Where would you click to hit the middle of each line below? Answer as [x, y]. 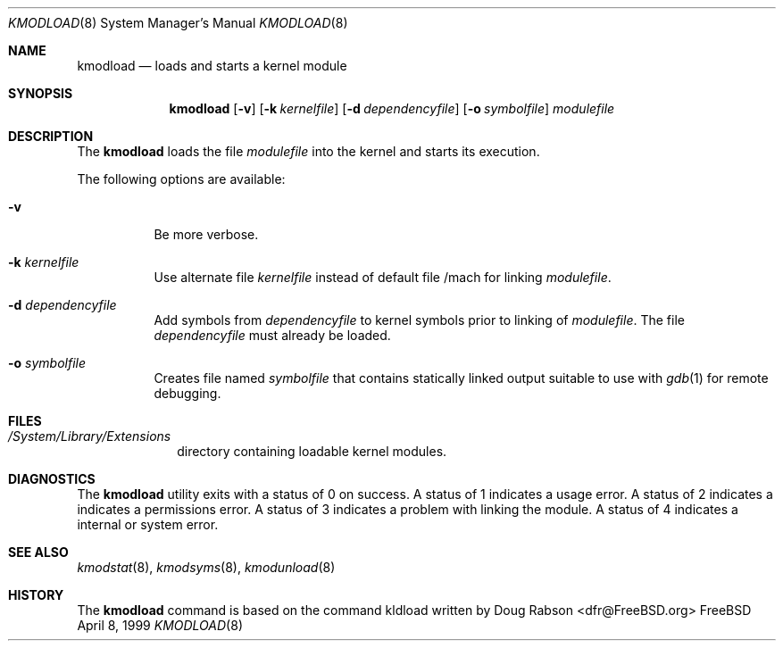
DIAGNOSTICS [52, 479]
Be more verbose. [206, 234]
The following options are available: [181, 179]
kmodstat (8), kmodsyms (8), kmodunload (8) [206, 567]
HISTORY [36, 595]
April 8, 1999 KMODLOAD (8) [160, 625]
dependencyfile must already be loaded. [272, 335]
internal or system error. [148, 524]
